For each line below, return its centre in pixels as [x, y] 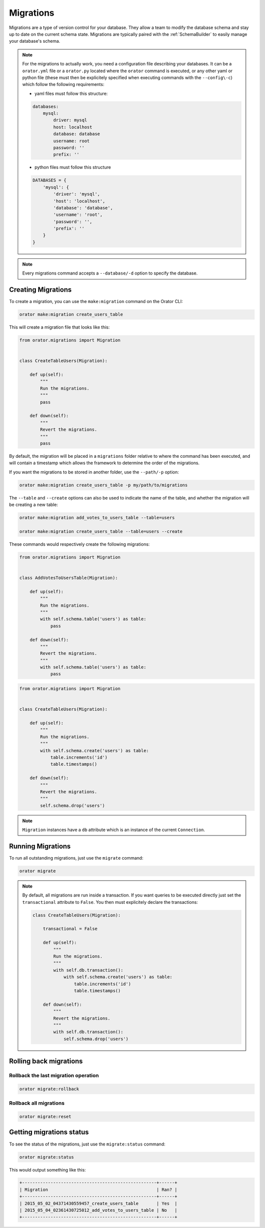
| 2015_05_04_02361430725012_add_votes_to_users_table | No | [98, 1210]
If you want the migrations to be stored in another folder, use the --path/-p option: [94, 472]
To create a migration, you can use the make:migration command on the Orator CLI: [96, 302]
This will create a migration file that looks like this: [59, 327]
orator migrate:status [47, 1157]
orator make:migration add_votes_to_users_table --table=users [97, 518]
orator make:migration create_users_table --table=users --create [101, 531]
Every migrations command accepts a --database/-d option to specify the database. [110, 273]
